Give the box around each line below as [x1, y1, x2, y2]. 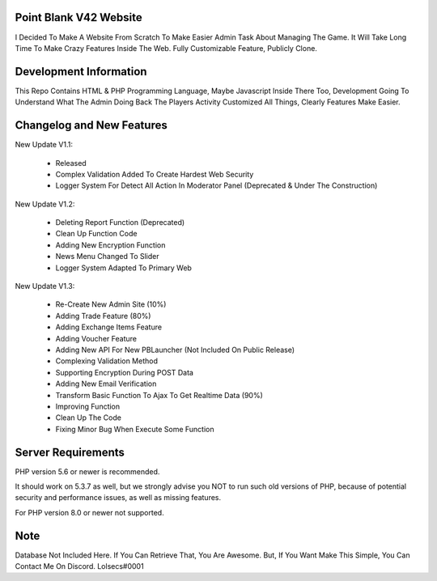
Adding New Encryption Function [55, 240, 166, 250]
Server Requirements [15, 445, 125, 459]
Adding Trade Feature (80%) [55, 311, 151, 320]
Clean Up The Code [55, 413, 121, 422]
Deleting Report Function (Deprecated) [55, 218, 185, 227]
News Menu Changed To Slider [55, 252, 159, 261]
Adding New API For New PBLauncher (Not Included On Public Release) [55, 345, 295, 354]
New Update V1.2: [15, 199, 75, 209]
